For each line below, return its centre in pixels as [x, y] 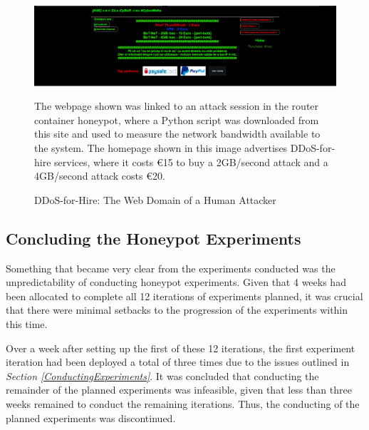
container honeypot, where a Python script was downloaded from [177, 119]
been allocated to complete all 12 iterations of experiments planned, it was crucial [184, 296]
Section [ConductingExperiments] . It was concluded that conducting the [162, 375]
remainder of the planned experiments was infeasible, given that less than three [179, 390]
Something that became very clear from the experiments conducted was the [171, 268]
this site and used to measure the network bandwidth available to [177, 134]
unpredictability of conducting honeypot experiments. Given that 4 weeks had [176, 282]
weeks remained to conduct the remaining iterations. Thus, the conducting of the [183, 403]
